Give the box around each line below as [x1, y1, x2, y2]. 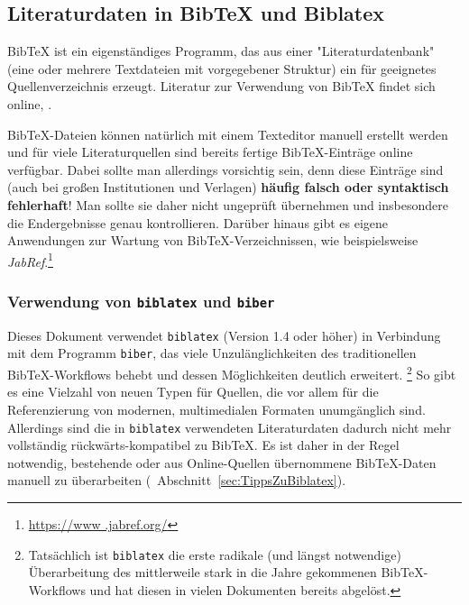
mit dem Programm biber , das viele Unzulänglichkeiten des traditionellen [7, 344, 417, 362]
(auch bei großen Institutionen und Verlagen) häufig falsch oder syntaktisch [7, 178, 449, 197]
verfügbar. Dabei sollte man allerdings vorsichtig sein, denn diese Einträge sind [7, 160, 444, 179]
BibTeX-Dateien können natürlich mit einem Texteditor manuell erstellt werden [7, 124, 448, 143]
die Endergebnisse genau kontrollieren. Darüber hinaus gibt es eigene [7, 213, 389, 232]
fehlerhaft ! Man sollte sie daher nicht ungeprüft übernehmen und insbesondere [7, 195, 448, 214]
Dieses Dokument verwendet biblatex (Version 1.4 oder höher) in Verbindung [7, 325, 441, 344]
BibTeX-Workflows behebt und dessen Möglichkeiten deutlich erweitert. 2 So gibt [7, 362, 456, 383]
